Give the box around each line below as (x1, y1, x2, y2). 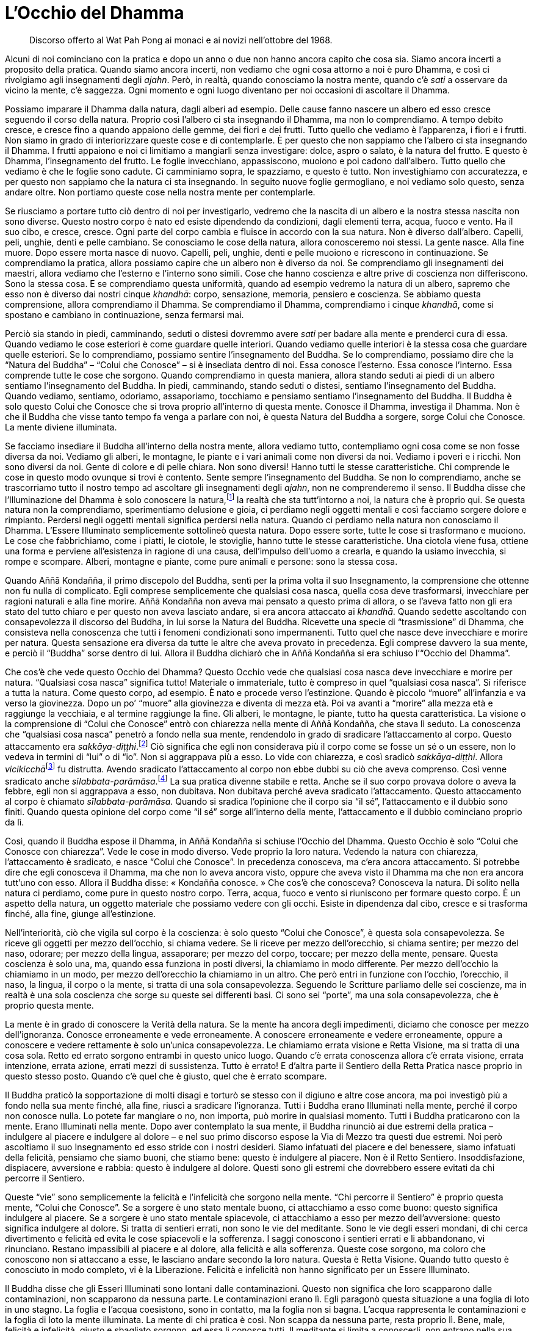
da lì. (5, 817, 24, 828)
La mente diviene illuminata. (5, 421, 117, 432)
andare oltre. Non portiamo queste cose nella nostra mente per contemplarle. (5, 186, 316, 197)
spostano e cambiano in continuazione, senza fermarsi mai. (5, 309, 244, 320)
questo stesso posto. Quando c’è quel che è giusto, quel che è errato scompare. (5, 1071, 327, 1082)
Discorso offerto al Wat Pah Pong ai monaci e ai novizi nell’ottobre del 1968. (29, 34, 333, 45)
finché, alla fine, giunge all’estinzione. (5, 908, 156, 919)
